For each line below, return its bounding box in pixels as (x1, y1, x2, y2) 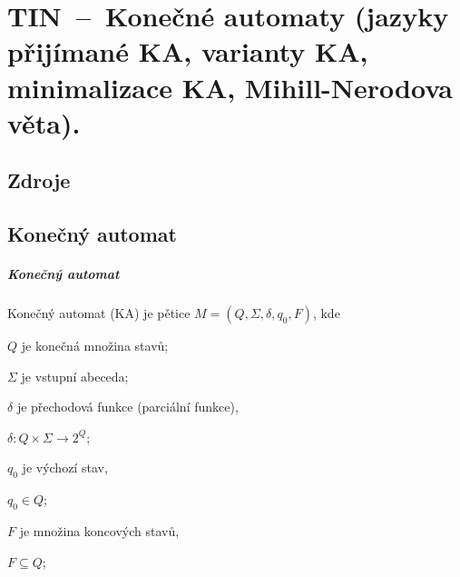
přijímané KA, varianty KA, (7, 33, 368, 70)
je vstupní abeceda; (21, 366, 129, 385)
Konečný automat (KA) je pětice (7, 303, 191, 323)
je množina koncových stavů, (19, 522, 180, 541)
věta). (7, 104, 81, 141)
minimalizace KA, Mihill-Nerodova (7, 68, 453, 105)
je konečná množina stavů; (21, 336, 169, 355)
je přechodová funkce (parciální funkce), (16, 397, 239, 416)
